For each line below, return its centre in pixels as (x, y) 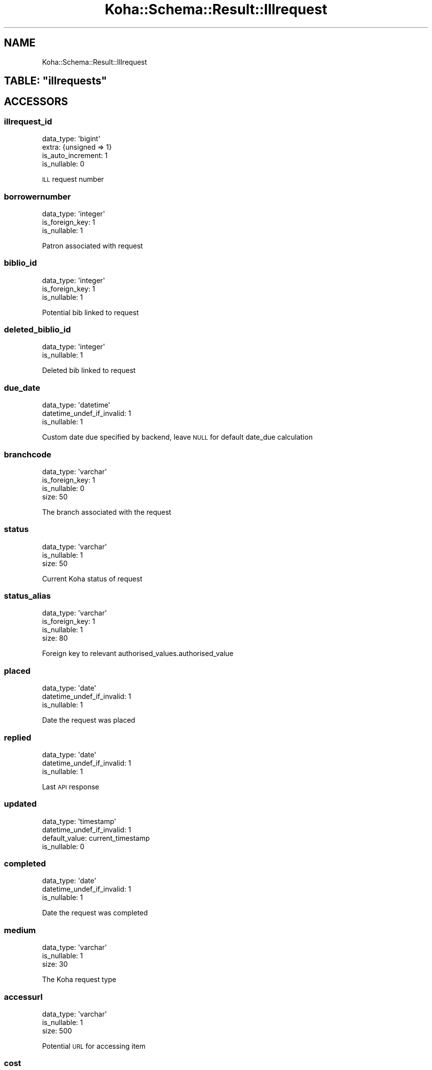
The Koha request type (79, 980)
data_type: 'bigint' (71, 139)
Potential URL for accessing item (94, 1046)
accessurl (23, 997)
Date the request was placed (89, 720)
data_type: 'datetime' (76, 405)
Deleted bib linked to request (89, 370)
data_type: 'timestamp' (79, 821)
